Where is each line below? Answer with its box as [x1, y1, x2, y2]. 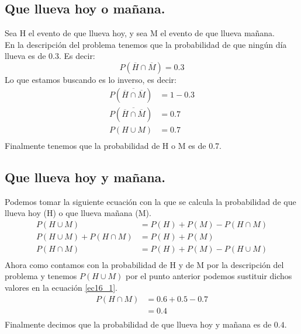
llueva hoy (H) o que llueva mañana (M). [5, 207, 151, 219]
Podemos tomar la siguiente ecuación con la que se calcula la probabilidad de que [5, 195, 296, 207]
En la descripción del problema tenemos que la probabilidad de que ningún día [5, 38, 287, 50]
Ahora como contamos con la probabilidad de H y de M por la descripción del [5, 258, 284, 270]
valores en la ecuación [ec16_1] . [5, 281, 117, 293]
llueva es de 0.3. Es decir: [5, 50, 95, 62]
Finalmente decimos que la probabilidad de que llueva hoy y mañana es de [5, 318, 272, 330]
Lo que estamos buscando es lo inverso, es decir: [5, 73, 177, 85]
